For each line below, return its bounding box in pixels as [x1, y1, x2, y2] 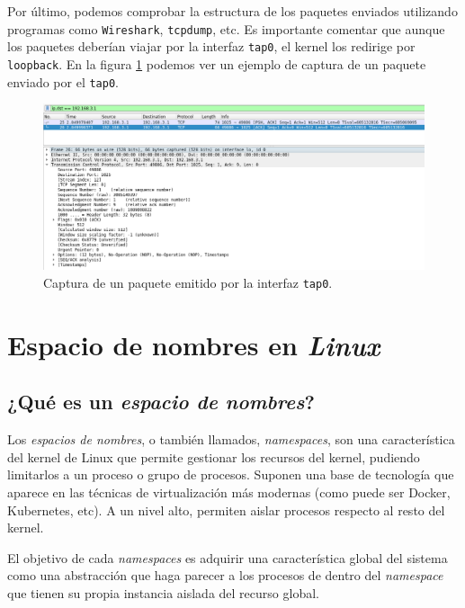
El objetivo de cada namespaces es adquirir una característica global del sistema [7, 548, 448, 567]
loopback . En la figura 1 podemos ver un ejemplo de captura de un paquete [7, 54, 426, 73]
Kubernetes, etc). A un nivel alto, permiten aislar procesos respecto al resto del [7, 500, 445, 519]
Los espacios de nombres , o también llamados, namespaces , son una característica [7, 430, 455, 449]
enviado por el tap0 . [7, 72, 119, 91]
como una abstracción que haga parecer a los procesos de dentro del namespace [7, 566, 443, 585]
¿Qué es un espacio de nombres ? [7, 388, 315, 416]
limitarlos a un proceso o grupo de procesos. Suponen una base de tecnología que [7, 465, 454, 484]
